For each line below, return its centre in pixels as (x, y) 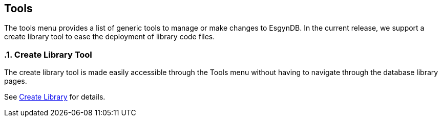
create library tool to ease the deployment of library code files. (110, 37)
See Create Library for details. (55, 97)
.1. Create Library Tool (48, 54)
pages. (16, 81)
